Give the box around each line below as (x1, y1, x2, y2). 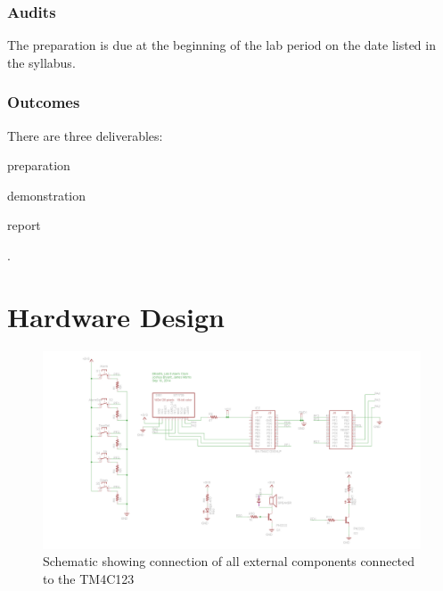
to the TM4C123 (43, 569, 135, 587)
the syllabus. (7, 53, 76, 71)
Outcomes (7, 91, 80, 113)
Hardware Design (7, 298, 225, 334)
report (7, 216, 41, 234)
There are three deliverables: (7, 126, 163, 144)
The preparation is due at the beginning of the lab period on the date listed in (7, 36, 436, 54)
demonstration (7, 185, 86, 204)
